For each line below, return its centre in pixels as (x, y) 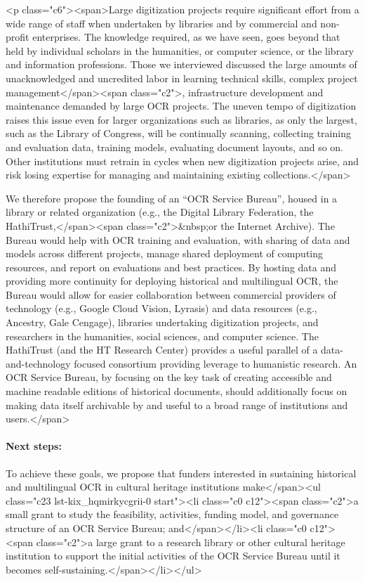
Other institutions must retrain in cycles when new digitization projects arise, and (182, 161)
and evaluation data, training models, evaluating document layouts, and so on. (174, 147)
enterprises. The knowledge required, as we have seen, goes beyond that (186, 37)
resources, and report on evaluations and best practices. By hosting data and (171, 267)
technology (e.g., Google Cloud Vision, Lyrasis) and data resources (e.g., (161, 308)
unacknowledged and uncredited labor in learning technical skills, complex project (182, 78)
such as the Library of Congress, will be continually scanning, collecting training (178, 133)
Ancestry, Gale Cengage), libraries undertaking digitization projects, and (162, 322)
